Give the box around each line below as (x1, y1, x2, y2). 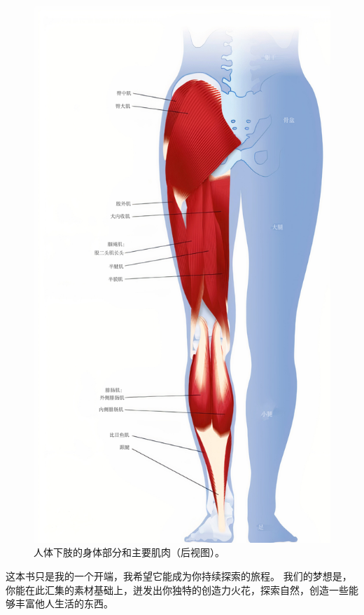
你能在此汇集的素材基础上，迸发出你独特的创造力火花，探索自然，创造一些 (6, 582, 349, 597)
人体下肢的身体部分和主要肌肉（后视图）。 (34, 545, 225, 560)
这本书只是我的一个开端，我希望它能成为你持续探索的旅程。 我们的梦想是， (6, 568, 352, 583)
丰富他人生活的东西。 (15, 596, 113, 611)
